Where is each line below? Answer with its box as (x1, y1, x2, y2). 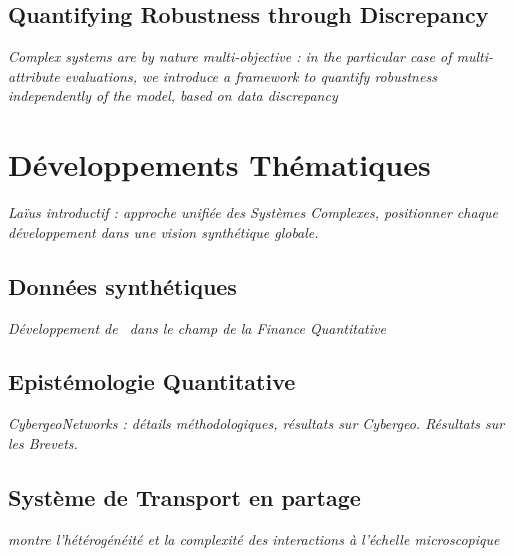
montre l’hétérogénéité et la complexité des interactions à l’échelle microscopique (8, 528, 500, 549)
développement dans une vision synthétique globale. (8, 221, 319, 242)
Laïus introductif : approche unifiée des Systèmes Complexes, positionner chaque (8, 202, 498, 223)
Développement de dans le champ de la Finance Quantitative (8, 317, 386, 338)
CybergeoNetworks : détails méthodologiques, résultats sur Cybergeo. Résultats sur (8, 413, 505, 434)
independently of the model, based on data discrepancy (8, 85, 338, 106)
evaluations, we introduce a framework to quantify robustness (64, 65, 437, 86)
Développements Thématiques (8, 144, 431, 185)
